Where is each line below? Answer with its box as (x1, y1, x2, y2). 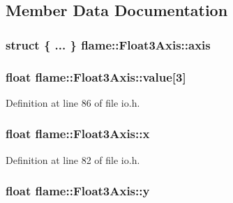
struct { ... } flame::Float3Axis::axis (6, 36, 211, 53)
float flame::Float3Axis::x (6, 125, 150, 142)
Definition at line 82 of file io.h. (6, 152, 140, 167)
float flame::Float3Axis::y (6, 182, 150, 200)
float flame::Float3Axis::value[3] (6, 68, 186, 85)
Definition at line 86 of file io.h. (6, 95, 140, 110)
